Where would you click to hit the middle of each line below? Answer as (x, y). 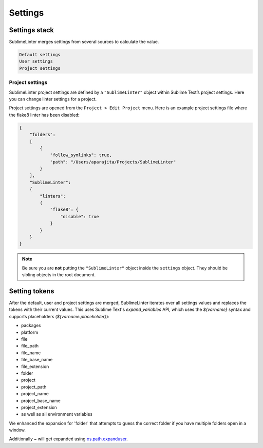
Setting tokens (32, 291)
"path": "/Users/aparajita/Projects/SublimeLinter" (113, 162)
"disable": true (80, 216)
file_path (30, 346)
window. (18, 430)
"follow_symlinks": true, (81, 155)
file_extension (35, 367)
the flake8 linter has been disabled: (44, 115)
